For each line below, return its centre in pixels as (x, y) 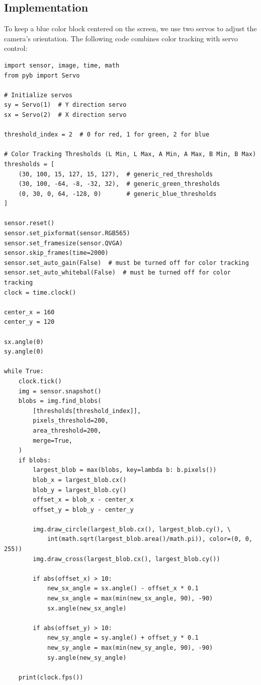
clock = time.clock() (40, 292)
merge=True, (53, 440)
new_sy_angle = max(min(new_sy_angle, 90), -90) (130, 648)
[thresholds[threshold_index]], (87, 411)
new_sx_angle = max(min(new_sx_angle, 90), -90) (130, 599)
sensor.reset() (29, 223)
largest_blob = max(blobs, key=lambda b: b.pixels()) (125, 470)
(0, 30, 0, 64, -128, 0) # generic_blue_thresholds (117, 194)
